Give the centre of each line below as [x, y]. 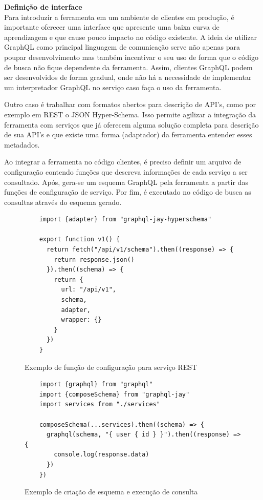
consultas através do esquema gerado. [63, 202]
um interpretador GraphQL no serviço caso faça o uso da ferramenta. [113, 87]
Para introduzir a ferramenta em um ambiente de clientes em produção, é [119, 17]
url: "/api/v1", [89, 290]
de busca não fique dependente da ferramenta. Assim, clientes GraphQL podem [128, 67]
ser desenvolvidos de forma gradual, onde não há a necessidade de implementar [128, 77]
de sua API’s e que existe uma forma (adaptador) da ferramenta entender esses [128, 134]
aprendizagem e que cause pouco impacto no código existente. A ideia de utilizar [131, 37]
